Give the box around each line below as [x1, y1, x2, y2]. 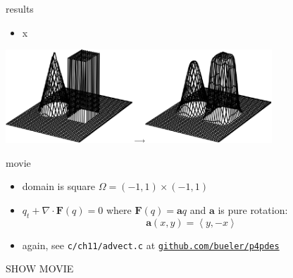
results [6, 1, 34, 15]
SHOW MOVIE [6, 261, 74, 276]
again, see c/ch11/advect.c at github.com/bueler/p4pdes [22, 237, 280, 252]
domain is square [22, 179, 96, 194]
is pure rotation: [218, 202, 288, 217]
